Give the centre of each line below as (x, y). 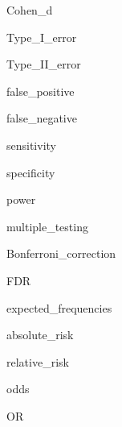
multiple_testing (47, 226)
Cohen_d (30, 10)
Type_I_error (42, 37)
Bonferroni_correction (61, 253)
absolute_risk (40, 335)
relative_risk (38, 361)
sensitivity (31, 145)
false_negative (42, 118)
